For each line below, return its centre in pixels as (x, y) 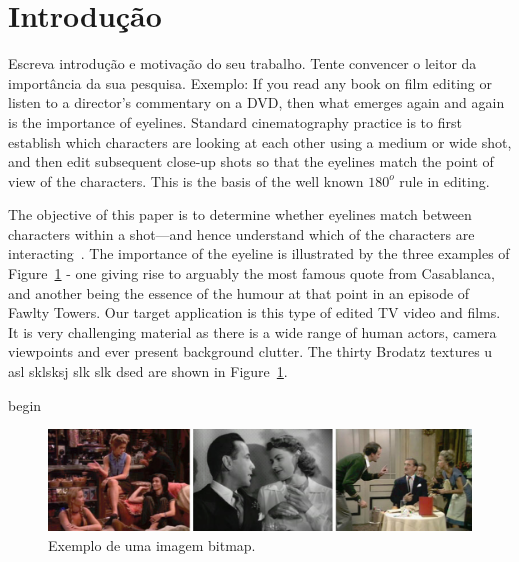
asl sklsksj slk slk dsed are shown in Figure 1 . (148, 371)
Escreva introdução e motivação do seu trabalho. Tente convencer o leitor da (242, 63)
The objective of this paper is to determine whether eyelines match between (240, 214)
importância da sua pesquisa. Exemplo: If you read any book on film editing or (250, 82)
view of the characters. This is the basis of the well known (186, 180)
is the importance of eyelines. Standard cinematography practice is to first (235, 121)
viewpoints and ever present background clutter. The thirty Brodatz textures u (250, 351)
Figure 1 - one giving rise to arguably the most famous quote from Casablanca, (251, 273)
